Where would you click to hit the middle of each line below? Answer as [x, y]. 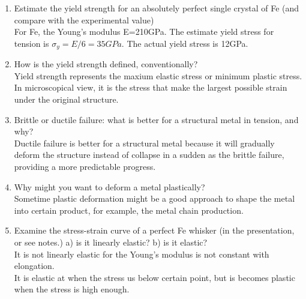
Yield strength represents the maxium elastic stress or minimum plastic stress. [158, 75]
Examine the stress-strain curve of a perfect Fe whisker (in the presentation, [154, 230]
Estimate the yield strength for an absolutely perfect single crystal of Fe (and [157, 8]
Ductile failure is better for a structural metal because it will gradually [144, 143]
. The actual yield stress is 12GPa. [185, 43]
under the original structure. [66, 99]
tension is [31, 43]
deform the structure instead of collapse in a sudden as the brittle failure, [149, 155]
